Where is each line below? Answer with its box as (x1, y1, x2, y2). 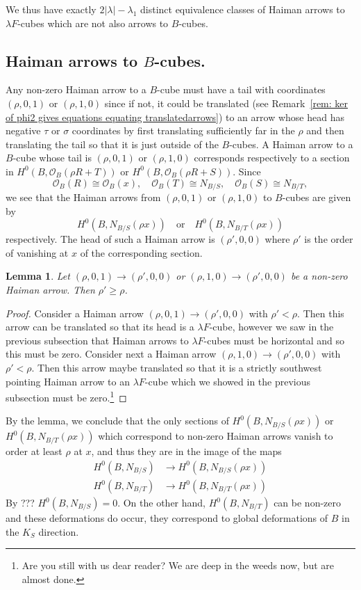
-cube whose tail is (12, 150, 92, 165)
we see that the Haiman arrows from (6, 190, 161, 204)
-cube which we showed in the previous (144, 374, 311, 388)
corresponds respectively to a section (194, 150, 350, 165)
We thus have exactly (6, 2, 96, 16)
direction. (38, 524, 79, 539)
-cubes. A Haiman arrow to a (229, 136, 353, 151)
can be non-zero (274, 495, 341, 510)
